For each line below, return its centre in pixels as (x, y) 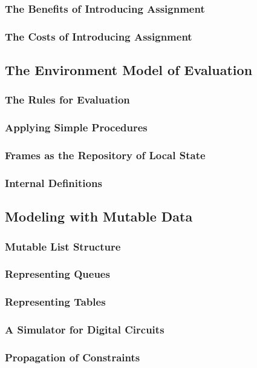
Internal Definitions (54, 182)
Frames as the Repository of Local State (105, 155)
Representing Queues (57, 274)
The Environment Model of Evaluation (129, 70)
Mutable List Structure (63, 246)
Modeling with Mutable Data (99, 216)
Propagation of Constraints (73, 357)
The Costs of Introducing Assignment (99, 36)
